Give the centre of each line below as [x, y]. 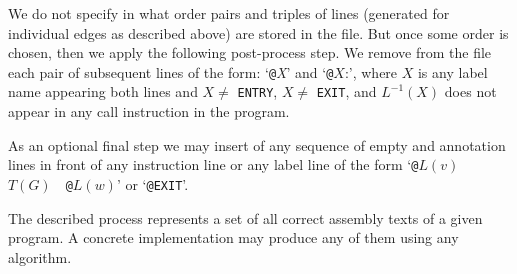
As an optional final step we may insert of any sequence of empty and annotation [257, 144]
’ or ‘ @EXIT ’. [152, 183]
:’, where [371, 71]
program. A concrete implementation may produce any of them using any [233, 237]
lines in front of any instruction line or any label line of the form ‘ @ [213, 164]
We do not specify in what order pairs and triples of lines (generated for [229, 13]
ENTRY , [257, 91]
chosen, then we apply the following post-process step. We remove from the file [250, 52]
